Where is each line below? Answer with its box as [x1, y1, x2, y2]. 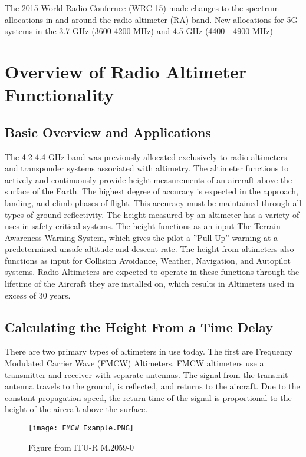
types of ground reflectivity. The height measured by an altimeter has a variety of [5, 208, 300, 220]
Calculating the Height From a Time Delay [5, 317, 273, 336]
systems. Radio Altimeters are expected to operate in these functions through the [5, 266, 300, 278]
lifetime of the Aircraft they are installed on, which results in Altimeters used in [5, 277, 294, 290]
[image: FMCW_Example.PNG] [28, 424, 134, 433]
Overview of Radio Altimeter [5, 59, 246, 83]
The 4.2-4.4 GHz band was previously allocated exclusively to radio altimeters [5, 150, 287, 163]
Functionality [5, 82, 114, 107]
